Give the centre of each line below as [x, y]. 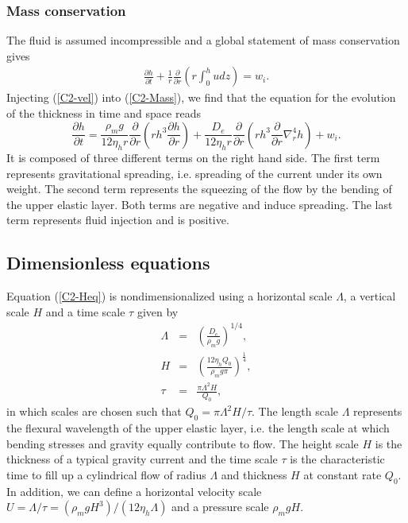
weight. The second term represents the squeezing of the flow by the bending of [199, 189]
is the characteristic [337, 459]
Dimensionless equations [108, 263]
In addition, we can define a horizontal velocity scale [134, 491]
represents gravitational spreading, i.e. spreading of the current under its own [194, 173]
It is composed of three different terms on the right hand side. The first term [193, 158]
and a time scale [85, 311]
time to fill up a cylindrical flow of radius [106, 474]
